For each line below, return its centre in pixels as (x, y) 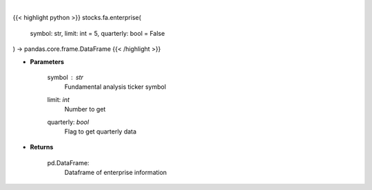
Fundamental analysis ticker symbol (115, 87)
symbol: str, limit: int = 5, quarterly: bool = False (97, 33)
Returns (42, 147)
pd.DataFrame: (68, 162)
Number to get (85, 109)
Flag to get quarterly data (101, 131)
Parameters (47, 61)
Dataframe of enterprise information (116, 173)
